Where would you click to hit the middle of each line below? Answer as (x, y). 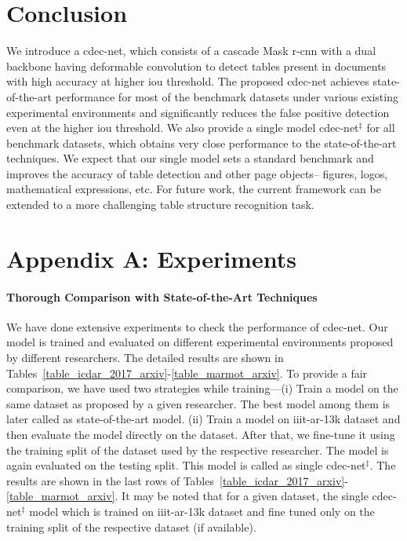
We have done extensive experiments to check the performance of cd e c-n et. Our (197, 326)
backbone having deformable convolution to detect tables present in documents (196, 66)
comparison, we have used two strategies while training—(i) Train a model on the (202, 388)
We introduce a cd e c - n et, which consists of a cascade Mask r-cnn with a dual (191, 51)
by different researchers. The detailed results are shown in (145, 358)
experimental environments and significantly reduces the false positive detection (198, 112)
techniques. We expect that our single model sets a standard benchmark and (190, 158)
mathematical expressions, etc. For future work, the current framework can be (194, 189)
